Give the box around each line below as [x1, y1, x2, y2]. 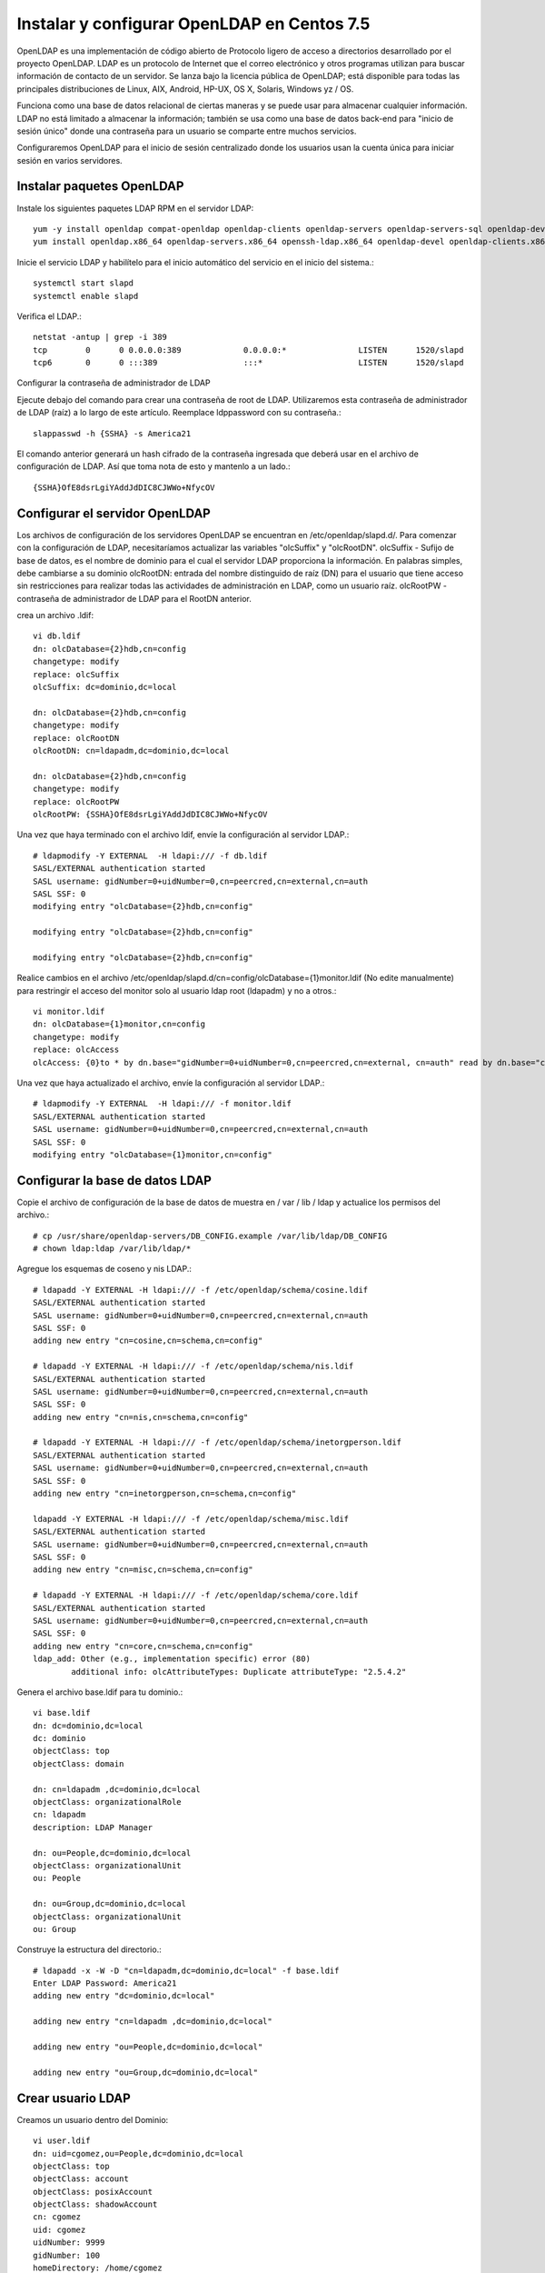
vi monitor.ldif [33, 1006, 105, 1017]
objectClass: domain [33, 1758, 124, 1768]
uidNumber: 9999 [33, 2238, 105, 2248]
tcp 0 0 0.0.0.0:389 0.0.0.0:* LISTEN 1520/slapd [33, 345, 464, 355]
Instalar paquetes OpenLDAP [16, 178, 184, 195]
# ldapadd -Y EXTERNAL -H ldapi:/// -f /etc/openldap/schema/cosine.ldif [33, 1285, 369, 1295]
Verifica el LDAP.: [16, 310, 82, 322]
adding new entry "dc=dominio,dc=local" [33, 1991, 215, 2001]
